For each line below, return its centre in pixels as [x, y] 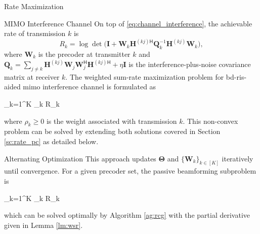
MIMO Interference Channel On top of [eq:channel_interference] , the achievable [128, 23]
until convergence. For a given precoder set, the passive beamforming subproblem [130, 171]
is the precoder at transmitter [84, 54]
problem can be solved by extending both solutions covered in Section [112, 131]
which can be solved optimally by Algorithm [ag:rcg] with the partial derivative [127, 215]
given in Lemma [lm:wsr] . [44, 225]
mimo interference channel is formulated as [90, 87]
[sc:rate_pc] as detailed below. [51, 141]
